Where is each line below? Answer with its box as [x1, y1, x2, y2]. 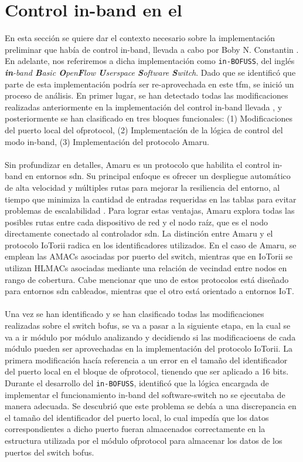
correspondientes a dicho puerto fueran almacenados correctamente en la [5, 423, 265, 435]
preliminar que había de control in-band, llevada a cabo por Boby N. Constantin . [5, 43, 299, 55]
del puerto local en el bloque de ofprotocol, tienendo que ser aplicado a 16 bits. [5, 365, 289, 377]
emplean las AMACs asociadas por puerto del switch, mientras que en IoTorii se [5, 250, 293, 262]
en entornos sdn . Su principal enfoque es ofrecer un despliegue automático [25, 170, 291, 182]
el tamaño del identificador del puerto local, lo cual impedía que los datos [5, 411, 269, 423]
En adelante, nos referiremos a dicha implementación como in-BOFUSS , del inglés [5, 55, 295, 67]
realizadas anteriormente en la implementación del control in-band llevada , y [5, 100, 282, 113]
